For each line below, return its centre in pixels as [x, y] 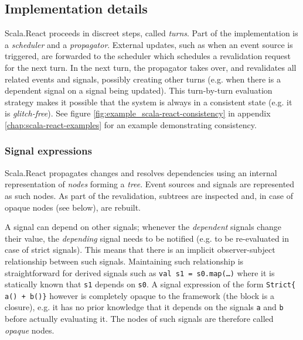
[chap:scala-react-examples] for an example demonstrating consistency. [131, 124]
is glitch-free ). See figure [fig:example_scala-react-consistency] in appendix [138, 113]
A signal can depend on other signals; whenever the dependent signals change [143, 227]
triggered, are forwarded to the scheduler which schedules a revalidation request [148, 56]
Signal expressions [48, 151]
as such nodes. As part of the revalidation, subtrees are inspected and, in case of [149, 195]
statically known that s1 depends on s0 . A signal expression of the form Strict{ [150, 284]
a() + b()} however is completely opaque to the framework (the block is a [139, 295]
